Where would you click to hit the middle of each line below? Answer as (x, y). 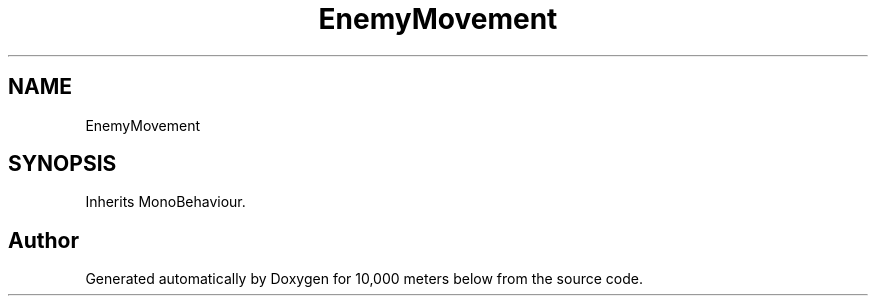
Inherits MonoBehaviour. (165, 202)
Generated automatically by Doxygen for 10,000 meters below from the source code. (364, 279)
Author (43, 240)
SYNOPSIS (62, 164)
